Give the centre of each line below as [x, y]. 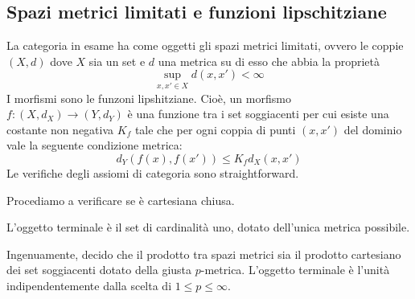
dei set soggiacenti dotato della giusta [99, 270]
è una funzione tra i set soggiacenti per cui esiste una [258, 114]
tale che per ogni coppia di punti [215, 129]
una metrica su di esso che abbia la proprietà [269, 61]
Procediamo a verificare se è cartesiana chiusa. [121, 200]
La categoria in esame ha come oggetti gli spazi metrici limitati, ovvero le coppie [205, 45]
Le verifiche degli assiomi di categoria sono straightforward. [153, 172]
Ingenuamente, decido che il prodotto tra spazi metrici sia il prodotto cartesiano [204, 254]
